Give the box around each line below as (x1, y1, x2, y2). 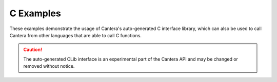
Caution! (23, 46, 43, 53)
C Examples (9, 8, 61, 19)
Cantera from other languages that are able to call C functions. (9, 32, 142, 38)
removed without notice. (23, 63, 75, 69)
